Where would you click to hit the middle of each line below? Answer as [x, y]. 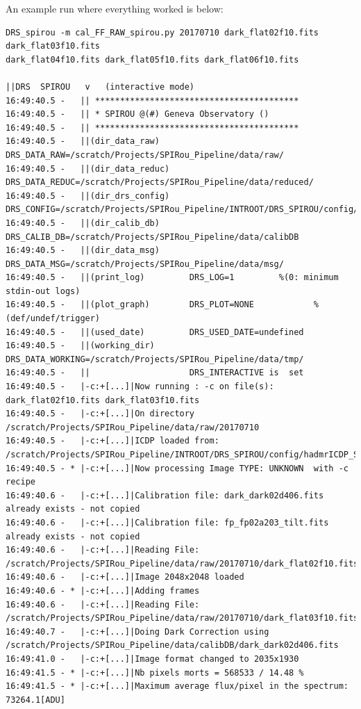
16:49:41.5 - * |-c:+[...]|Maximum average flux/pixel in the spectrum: [177, 686]
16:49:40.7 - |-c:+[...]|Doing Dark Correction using [137, 631]
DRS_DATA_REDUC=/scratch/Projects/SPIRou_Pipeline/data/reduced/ [160, 182]
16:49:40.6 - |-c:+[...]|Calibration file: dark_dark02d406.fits [165, 495]
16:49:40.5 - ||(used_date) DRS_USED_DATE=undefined [155, 332]
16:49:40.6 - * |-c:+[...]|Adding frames [103, 590]
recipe [20, 482]
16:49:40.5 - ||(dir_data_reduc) [88, 169]
